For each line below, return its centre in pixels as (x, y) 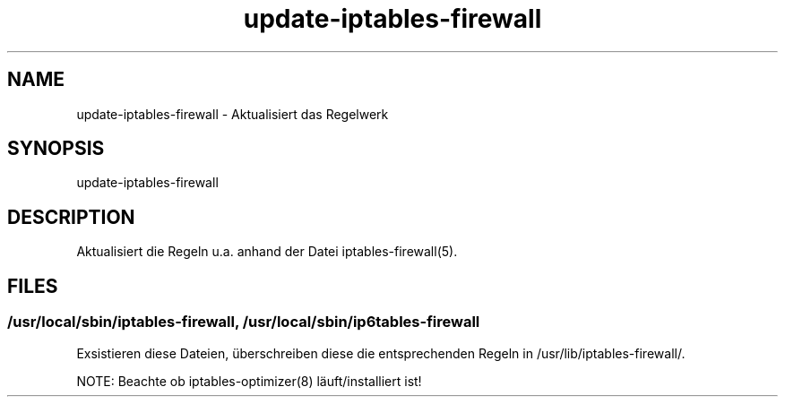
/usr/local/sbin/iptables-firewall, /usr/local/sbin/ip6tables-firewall (244, 322)
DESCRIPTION (71, 217)
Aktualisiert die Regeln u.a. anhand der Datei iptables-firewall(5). (267, 252)
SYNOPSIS (56, 149)
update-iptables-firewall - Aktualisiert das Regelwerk (233, 114)
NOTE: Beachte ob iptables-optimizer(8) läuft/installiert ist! (249, 381)
